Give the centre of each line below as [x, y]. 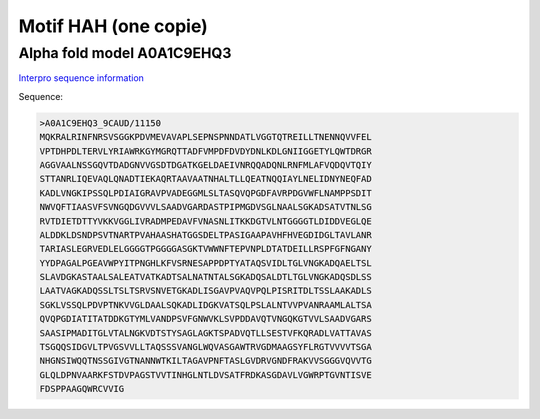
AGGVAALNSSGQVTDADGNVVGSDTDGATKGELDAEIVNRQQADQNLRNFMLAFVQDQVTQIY [205, 164]
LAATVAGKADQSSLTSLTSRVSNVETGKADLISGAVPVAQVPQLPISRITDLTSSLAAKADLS [205, 291]
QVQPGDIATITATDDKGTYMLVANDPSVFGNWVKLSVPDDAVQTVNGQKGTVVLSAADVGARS [205, 319]
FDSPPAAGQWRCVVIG [82, 389]
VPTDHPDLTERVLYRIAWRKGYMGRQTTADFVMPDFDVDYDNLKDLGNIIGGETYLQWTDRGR [205, 151]
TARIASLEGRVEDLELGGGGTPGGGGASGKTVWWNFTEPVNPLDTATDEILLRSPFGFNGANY [205, 249]
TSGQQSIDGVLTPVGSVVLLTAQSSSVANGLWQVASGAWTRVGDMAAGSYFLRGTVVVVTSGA [205, 347]
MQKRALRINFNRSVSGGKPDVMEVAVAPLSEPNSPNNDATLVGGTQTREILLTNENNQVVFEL [205, 137]
